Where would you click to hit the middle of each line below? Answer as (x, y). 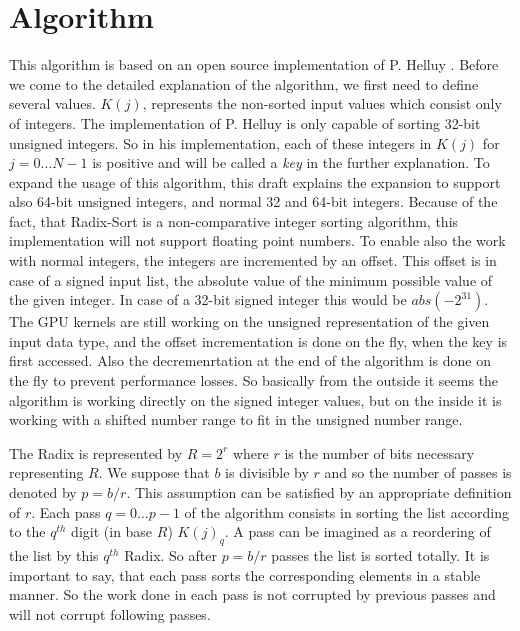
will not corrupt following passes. (110, 613)
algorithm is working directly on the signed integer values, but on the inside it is (255, 399)
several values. (52, 103)
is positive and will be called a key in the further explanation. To (291, 162)
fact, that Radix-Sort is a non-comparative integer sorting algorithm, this (234, 220)
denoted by (43, 492)
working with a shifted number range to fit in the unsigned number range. (236, 419)
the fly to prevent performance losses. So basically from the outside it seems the (254, 380)
